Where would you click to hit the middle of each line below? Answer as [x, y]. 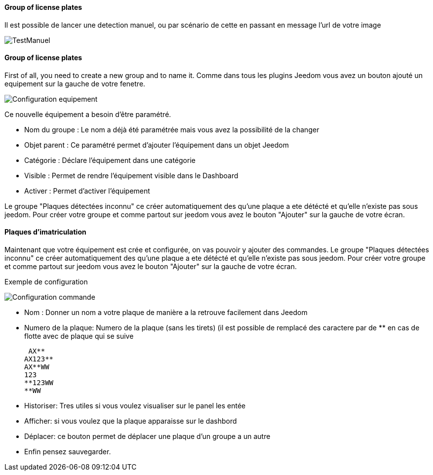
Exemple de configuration [46, 282]
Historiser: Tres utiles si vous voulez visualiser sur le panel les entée [135, 406]
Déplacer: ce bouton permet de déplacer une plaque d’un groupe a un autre [147, 436]
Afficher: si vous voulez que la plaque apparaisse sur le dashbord [131, 421]
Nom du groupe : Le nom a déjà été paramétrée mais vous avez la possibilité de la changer [172, 129]
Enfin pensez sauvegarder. [68, 452]
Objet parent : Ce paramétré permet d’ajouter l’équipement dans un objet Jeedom [157, 145]
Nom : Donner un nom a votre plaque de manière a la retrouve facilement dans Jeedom [166, 313]
